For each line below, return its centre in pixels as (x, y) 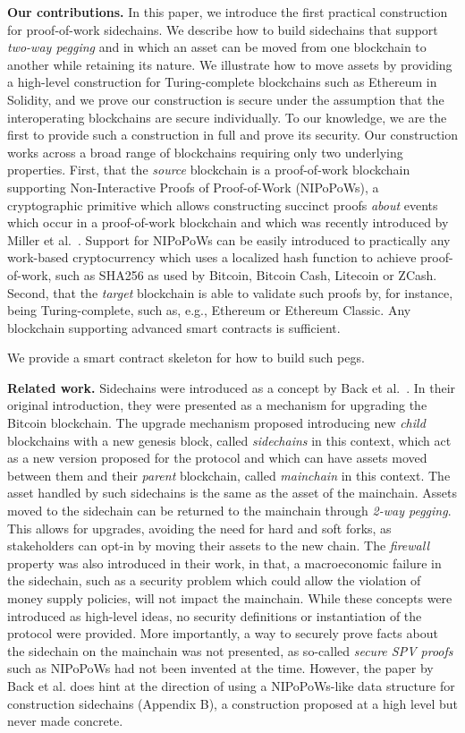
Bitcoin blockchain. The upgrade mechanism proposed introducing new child (216, 423)
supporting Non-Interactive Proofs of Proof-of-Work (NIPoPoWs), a (193, 187)
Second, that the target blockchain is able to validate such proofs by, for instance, (230, 292)
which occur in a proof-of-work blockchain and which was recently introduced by (228, 222)
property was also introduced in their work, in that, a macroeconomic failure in (224, 563)
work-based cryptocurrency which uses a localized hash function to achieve (212, 257)
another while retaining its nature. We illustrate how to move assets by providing (230, 64)
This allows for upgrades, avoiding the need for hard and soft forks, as (199, 528)
